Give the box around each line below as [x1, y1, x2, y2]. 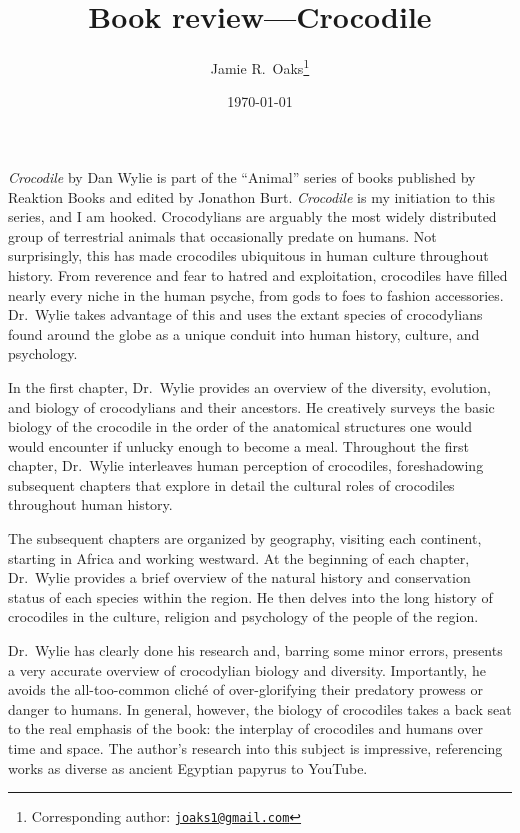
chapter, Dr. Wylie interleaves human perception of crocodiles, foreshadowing [8, 455, 484, 476]
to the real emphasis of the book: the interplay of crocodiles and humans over [8, 718, 483, 739]
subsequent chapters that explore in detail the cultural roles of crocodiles [8, 474, 455, 495]
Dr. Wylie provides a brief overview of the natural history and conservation [8, 567, 471, 588]
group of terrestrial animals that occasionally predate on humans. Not [8, 225, 437, 246]
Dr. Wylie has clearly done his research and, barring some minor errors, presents [8, 640, 503, 661]
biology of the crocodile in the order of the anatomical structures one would [8, 416, 472, 437]
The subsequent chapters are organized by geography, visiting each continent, [8, 528, 482, 549]
